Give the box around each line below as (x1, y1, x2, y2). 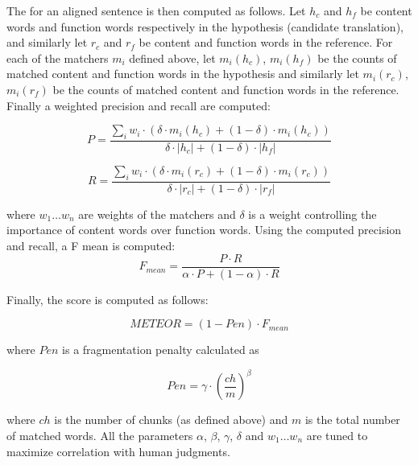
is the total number (304, 411, 400, 428)
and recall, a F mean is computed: (6, 237, 176, 253)
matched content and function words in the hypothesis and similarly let (6, 65, 359, 82)
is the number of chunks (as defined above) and (54, 411, 288, 428)
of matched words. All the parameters (6, 426, 193, 443)
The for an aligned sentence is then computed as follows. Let (6, 2, 306, 19)
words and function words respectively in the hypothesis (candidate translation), (6, 18, 404, 35)
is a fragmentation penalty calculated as (62, 341, 259, 358)
